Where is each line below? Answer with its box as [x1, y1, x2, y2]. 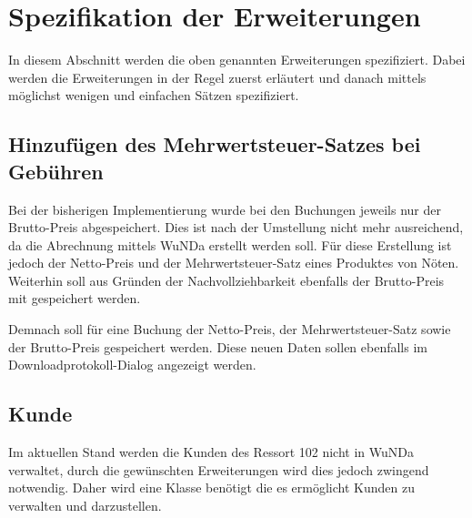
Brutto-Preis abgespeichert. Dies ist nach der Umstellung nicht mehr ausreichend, [8, 218, 464, 237]
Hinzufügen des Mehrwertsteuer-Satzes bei [8, 130, 421, 158]
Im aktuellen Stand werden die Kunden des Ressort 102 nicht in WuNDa [8, 442, 414, 462]
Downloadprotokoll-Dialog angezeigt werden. [8, 355, 256, 374]
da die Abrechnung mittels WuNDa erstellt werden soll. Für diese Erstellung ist [8, 235, 452, 254]
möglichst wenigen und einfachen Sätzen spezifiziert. [8, 86, 299, 105]
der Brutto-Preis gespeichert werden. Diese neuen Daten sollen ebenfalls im [8, 337, 427, 356]
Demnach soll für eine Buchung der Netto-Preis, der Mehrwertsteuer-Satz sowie [8, 320, 451, 339]
